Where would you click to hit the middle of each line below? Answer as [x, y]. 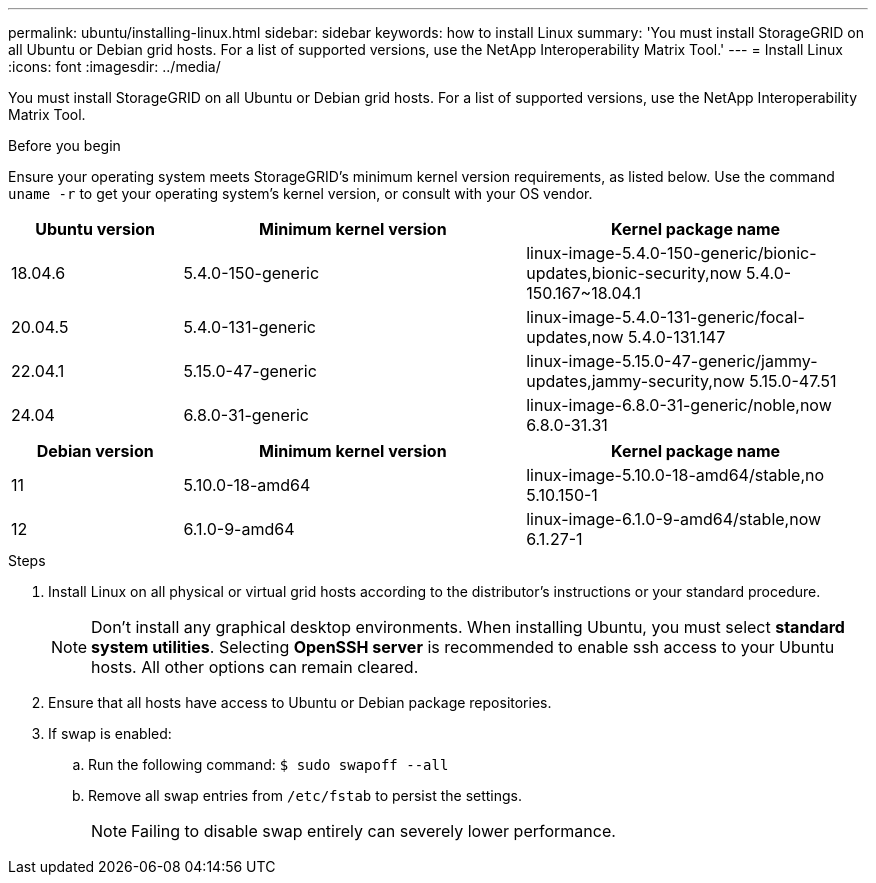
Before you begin [64, 145]
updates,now [575, 337]
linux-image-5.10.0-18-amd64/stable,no [675, 475]
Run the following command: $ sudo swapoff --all [268, 764]
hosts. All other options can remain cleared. [255, 667]
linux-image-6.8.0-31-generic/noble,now [679, 405]
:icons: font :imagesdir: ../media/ [114, 66]
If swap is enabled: [110, 733]
